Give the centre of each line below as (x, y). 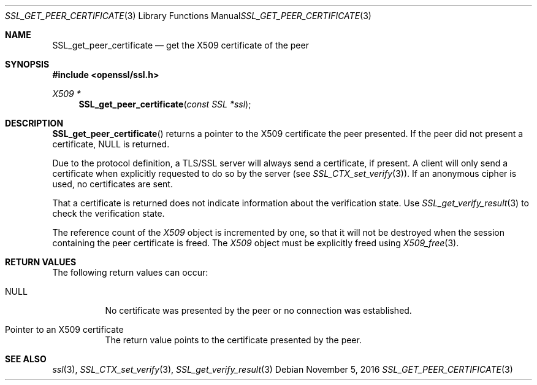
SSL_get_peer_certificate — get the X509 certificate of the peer (181, 45)
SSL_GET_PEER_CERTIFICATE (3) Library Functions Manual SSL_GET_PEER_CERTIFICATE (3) (188, 16)
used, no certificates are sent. (112, 184)
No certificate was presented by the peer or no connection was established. (258, 310)
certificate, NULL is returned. (111, 144)
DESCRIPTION (34, 123)
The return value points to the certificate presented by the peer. (233, 340)
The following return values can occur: (130, 272)
